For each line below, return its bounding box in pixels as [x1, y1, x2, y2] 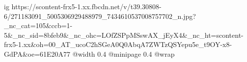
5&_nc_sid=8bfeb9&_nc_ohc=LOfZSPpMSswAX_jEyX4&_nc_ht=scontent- [4, 30, 244, 40]
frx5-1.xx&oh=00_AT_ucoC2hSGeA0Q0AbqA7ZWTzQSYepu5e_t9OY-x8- [4, 39, 232, 49]
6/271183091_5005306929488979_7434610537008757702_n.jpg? [4, 11, 196, 21]
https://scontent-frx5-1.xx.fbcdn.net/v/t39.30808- [11, 1, 162, 11]
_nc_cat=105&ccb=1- [4, 20, 73, 31]
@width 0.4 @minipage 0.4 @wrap [72, 48, 175, 59]
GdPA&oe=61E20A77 [4, 48, 71, 59]
